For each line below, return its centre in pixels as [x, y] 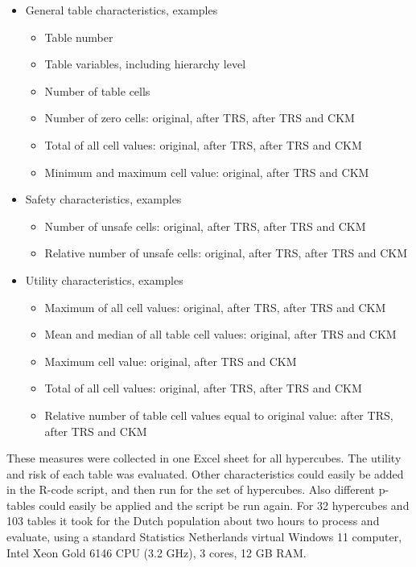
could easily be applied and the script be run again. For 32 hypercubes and [224, 505]
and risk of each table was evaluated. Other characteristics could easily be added [205, 473]
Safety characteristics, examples [103, 199]
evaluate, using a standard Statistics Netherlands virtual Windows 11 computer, [204, 537]
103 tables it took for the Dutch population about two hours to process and [193, 521]
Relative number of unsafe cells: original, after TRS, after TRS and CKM [226, 253]
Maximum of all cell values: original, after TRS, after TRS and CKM [215, 307]
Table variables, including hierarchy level [145, 64]
